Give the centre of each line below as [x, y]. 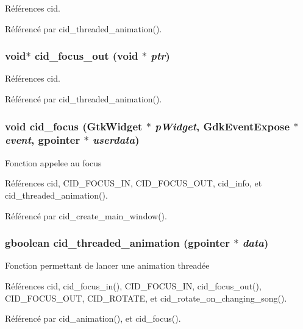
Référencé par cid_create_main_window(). [86, 215]
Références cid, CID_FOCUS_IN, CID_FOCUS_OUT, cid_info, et [134, 183]
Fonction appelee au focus [53, 162]
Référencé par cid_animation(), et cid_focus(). [93, 318]
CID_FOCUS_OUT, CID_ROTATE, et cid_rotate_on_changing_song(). [146, 298]
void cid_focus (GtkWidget [74, 126]
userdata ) [116, 140]
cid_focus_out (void [86, 56]
